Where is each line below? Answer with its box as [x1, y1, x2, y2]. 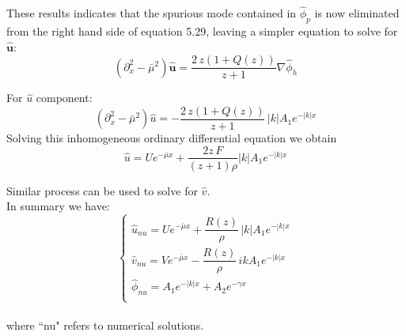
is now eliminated [314, 5, 400, 21]
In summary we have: [6, 198, 110, 214]
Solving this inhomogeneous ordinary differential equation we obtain [6, 129, 337, 145]
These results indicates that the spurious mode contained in [6, 5, 297, 21]
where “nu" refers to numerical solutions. [6, 317, 204, 334]
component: [36, 89, 93, 106]
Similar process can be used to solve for [6, 182, 198, 198]
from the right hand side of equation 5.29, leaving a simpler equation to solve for [6, 23, 398, 40]
